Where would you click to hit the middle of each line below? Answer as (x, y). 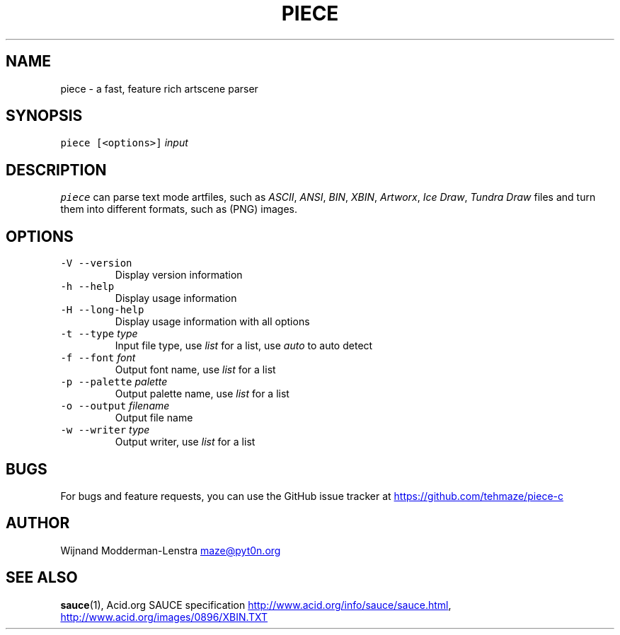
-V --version (96, 263)
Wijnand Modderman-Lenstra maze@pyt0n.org (171, 550)
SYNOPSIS (44, 116)
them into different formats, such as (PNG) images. (179, 209)
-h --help (87, 287)
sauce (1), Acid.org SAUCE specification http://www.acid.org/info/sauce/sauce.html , (256, 605)
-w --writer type (105, 430)
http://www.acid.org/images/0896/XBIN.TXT (164, 617)
